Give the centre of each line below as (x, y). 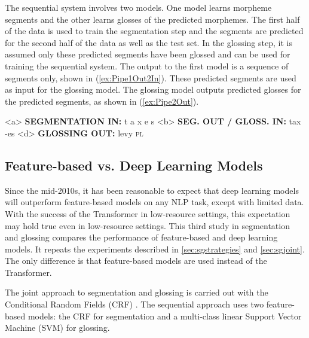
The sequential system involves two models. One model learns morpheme (138, 7)
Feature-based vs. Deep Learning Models (134, 165)
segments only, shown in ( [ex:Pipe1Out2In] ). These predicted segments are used (151, 77)
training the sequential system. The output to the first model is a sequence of (147, 66)
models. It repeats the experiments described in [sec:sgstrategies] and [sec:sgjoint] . (155, 249)
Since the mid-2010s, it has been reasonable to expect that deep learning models (152, 190)
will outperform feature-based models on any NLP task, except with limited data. (154, 202)
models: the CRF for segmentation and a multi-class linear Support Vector (165, 316)
